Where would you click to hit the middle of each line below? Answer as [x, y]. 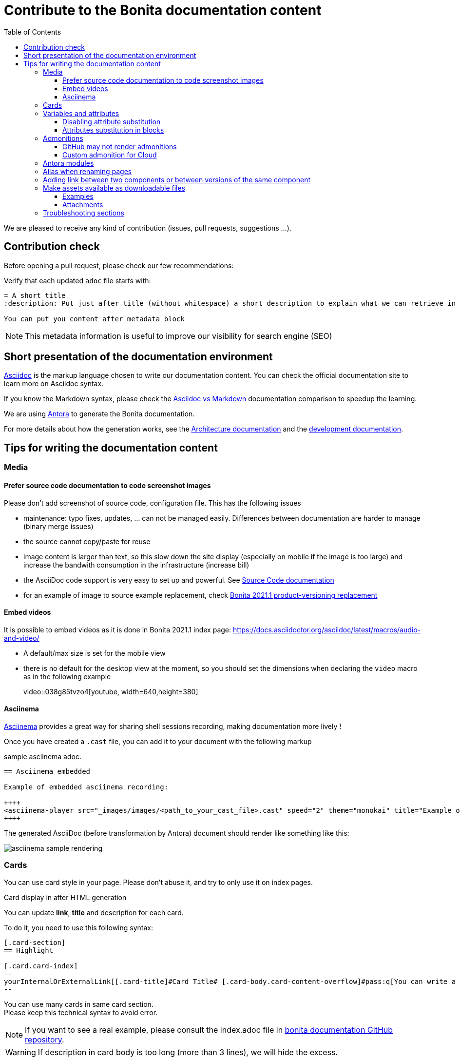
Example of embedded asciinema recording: [86, 787]
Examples [78, 196]
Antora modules [68, 163]
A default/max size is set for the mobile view [95, 653]
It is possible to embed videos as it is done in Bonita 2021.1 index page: [118, 629]
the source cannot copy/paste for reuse [87, 541]
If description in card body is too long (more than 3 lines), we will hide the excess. [188, 1052]
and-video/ [22, 638]
